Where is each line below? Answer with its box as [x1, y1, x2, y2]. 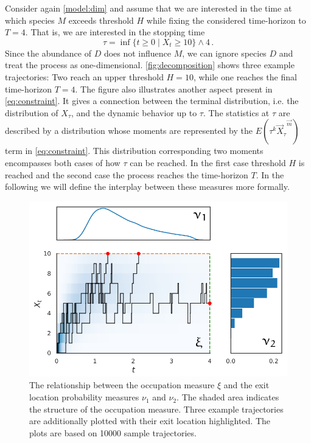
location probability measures [29, 391, 139, 403]
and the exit [223, 378, 270, 391]
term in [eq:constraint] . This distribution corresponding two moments [5, 144, 264, 157]
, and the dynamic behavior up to [71, 106, 197, 119]
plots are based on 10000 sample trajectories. [29, 426, 197, 439]
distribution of [5, 106, 58, 119]
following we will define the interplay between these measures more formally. [5, 180, 290, 193]
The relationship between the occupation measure [29, 378, 215, 391]
